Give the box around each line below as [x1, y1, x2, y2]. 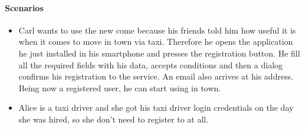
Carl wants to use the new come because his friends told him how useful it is [18, 24, 296, 36]
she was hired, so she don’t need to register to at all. [18, 113, 209, 125]
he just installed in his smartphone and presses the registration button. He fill [18, 47, 300, 59]
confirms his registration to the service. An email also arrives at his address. [18, 70, 294, 82]
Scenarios [5, 1, 44, 14]
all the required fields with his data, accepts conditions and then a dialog [18, 58, 283, 71]
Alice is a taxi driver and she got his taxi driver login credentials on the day [18, 101, 294, 114]
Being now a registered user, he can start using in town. [18, 81, 221, 94]
